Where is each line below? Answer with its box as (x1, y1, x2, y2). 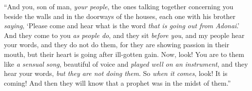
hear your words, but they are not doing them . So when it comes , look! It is (4, 68, 228, 78)
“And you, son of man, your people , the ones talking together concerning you (4, 1, 233, 11)
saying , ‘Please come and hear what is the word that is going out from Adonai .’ (4, 20, 240, 31)
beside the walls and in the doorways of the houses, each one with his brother (4, 11, 236, 21)
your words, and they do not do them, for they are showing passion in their (4, 39, 230, 50)
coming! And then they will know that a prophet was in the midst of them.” (4, 77, 231, 88)
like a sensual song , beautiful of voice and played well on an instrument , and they (4, 58, 248, 69)
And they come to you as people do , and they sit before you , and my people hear (4, 30, 245, 40)
